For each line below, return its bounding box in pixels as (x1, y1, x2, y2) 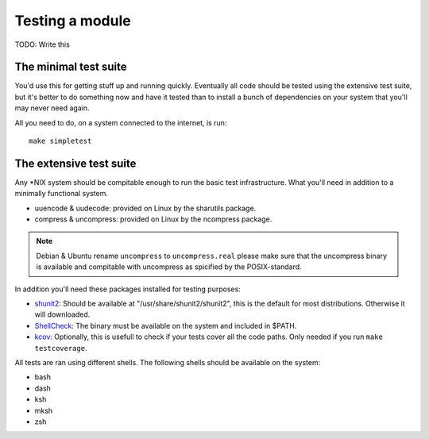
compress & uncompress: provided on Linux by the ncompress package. (34, 214, 272, 224)
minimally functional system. (14, 189, 109, 198)
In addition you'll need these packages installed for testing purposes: (14, 284, 242, 294)
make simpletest (29, 137, 92, 146)
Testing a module (14, 12, 131, 29)
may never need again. (14, 103, 90, 113)
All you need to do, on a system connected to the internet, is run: (14, 117, 227, 127)
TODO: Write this (14, 40, 71, 49)
